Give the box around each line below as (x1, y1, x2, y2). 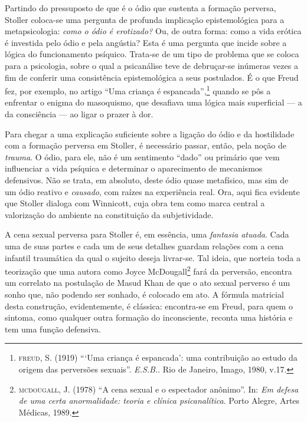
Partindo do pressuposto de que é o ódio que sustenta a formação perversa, (5, 2, 276, 14)
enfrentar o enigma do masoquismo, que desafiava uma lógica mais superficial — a (5, 96, 302, 108)
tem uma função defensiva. (5, 322, 102, 335)
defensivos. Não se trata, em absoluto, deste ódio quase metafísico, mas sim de (5, 173, 289, 186)
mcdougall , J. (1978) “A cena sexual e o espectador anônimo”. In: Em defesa (18, 383, 299, 395)
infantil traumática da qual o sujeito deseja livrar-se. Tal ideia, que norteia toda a (5, 251, 301, 263)
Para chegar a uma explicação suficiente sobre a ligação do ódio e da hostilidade (5, 127, 295, 140)
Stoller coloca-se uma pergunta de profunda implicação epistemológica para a (5, 13, 285, 25)
